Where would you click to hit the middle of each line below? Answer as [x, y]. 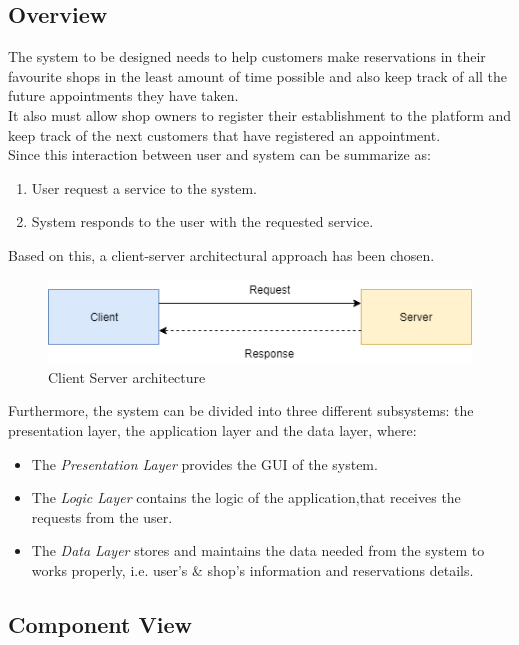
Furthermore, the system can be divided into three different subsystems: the [241, 410]
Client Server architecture [127, 376]
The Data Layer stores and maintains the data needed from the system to [258, 550]
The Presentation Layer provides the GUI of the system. [204, 463]
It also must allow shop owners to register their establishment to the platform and [260, 114]
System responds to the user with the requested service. [202, 221]
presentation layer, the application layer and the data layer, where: [212, 430]
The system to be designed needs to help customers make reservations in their [247, 56]
